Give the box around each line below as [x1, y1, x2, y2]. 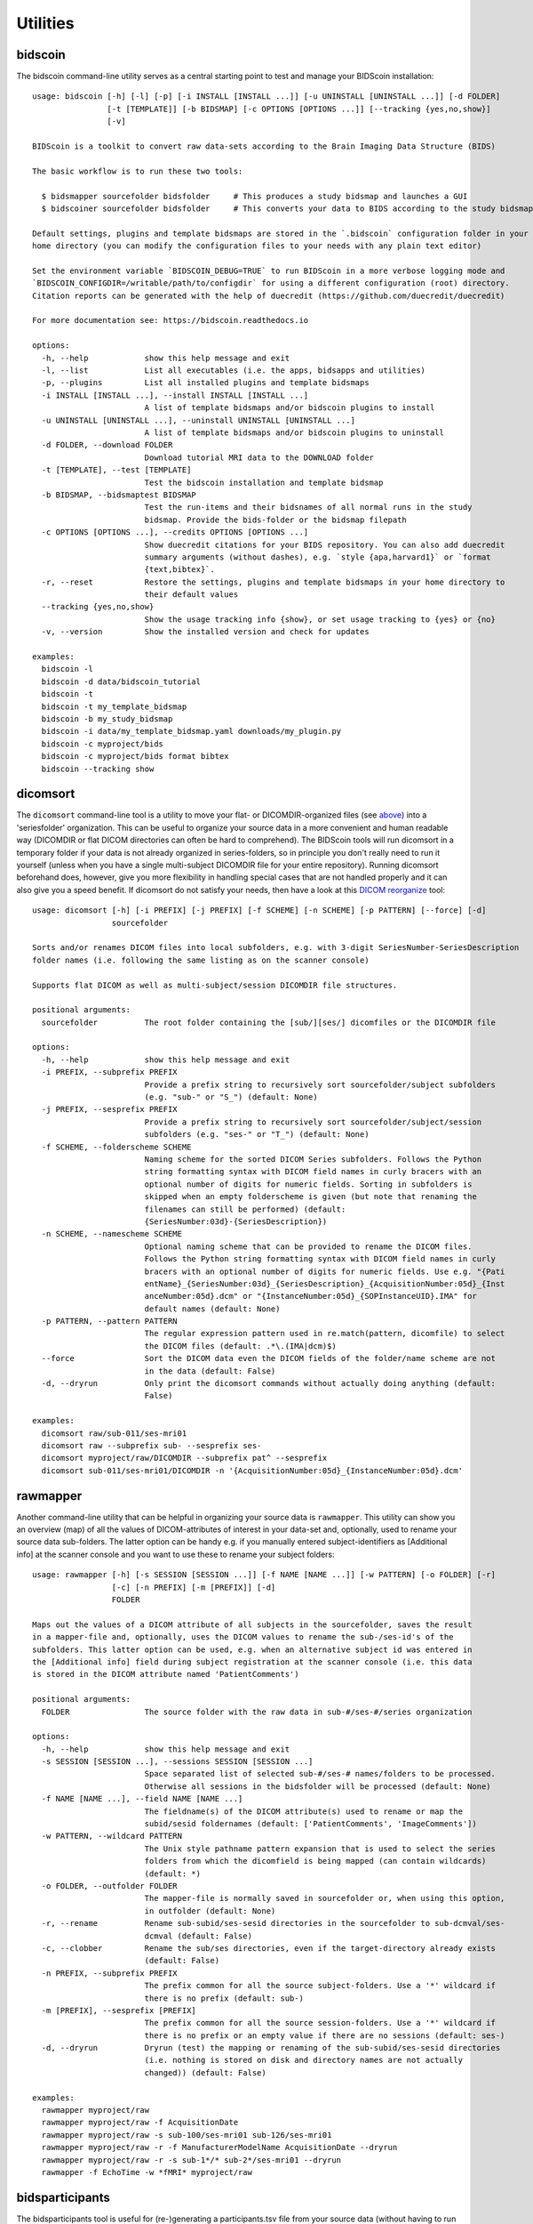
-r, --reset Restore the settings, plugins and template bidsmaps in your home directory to [41, 576, 505, 587]
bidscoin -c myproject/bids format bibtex [41, 752, 230, 761]
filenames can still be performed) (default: [144, 1204, 346, 1214]
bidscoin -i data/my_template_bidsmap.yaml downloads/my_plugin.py [41, 726, 342, 737]
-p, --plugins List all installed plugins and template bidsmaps [41, 378, 370, 388]
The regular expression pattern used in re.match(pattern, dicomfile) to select [144, 1328, 505, 1339]
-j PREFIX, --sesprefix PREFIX [41, 1104, 178, 1115]
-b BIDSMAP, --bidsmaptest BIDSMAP [41, 489, 197, 500]
